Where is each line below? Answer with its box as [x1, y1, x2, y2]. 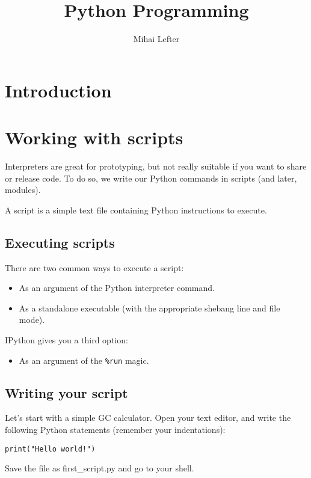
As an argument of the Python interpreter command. [19, 281, 215, 294]
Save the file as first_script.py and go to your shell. [5, 462, 194, 474]
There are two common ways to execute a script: [5, 261, 184, 274]
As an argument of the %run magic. [19, 354, 149, 366]
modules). [5, 183, 41, 196]
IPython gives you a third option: [5, 333, 128, 346]
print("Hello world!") [5, 444, 96, 453]
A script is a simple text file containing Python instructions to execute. [5, 203, 267, 216]
